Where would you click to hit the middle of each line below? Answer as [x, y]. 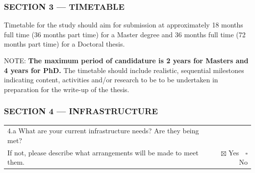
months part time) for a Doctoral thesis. [64, 44]
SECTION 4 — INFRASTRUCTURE [81, 111]
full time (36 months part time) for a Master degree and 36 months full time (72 [125, 34]
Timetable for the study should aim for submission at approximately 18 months [124, 25]
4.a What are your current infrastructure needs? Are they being [103, 131]
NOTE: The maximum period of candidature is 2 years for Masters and [126, 60]
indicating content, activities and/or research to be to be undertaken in [111, 80]
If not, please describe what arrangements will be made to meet [103, 152]
